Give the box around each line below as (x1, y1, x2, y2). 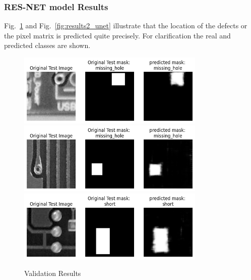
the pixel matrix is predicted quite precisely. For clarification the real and (4, 30, 231, 40)
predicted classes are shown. (4, 40, 91, 51)
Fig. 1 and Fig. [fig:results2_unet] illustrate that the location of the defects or (4, 20, 247, 31)
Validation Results (24, 268, 81, 278)
